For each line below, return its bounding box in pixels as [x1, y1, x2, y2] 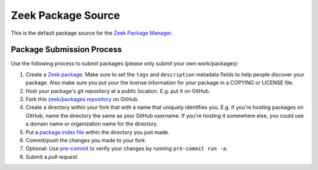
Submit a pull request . [25, 153, 79, 160]
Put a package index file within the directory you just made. [25, 128, 170, 135]
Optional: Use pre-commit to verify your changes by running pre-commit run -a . [25, 145, 228, 152]
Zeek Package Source [11, 9, 120, 22]
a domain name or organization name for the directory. [25, 121, 158, 128]
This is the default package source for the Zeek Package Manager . [11, 29, 173, 36]
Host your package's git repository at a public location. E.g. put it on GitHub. [25, 87, 211, 94]
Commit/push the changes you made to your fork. [25, 136, 147, 144]
